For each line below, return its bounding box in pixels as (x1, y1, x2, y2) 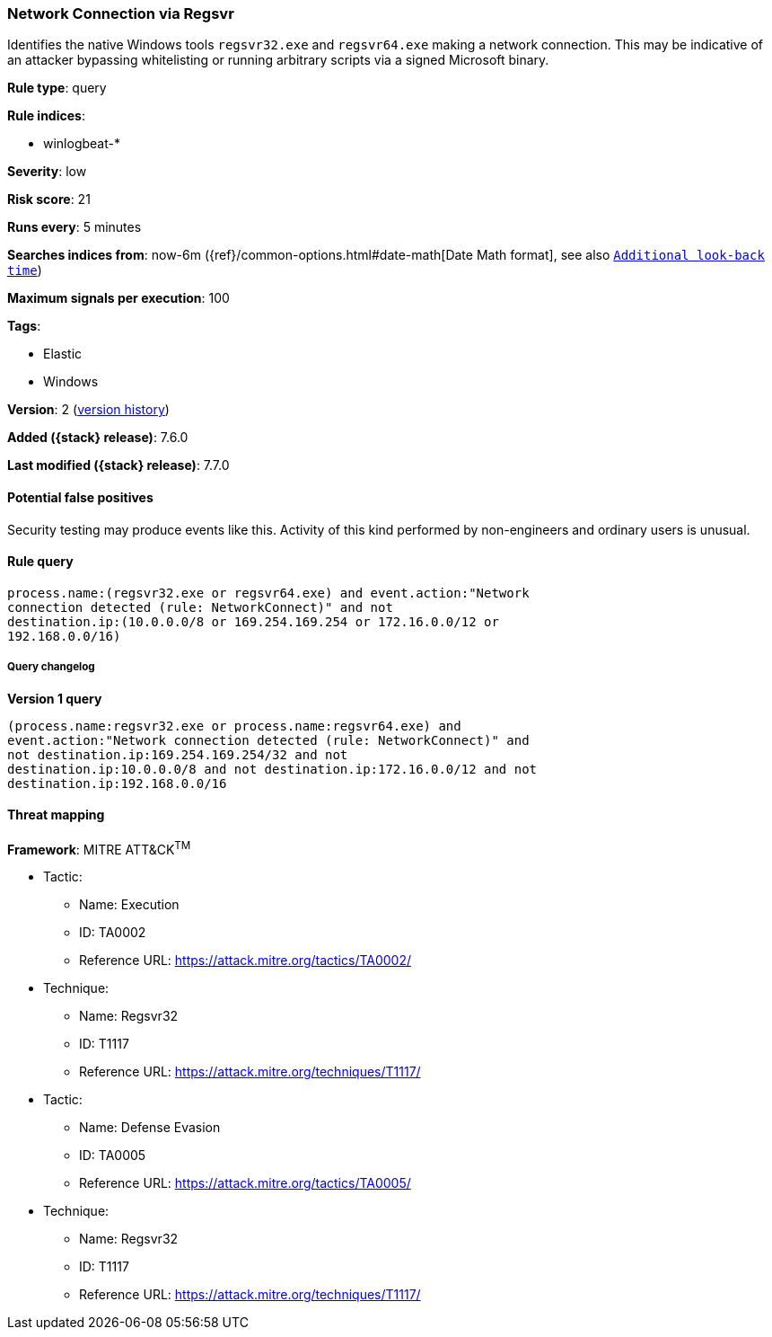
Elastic (43, 346, 83, 362)
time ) (7, 262, 42, 279)
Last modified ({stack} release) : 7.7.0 (7, 457, 230, 474)
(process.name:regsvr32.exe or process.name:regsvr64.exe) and (7, 718, 461, 733)
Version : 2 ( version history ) (7, 402, 170, 418)
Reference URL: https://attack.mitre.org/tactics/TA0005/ (79, 1175, 411, 1191)
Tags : (7, 318, 41, 334)
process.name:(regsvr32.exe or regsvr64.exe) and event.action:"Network (7, 585, 530, 600)
